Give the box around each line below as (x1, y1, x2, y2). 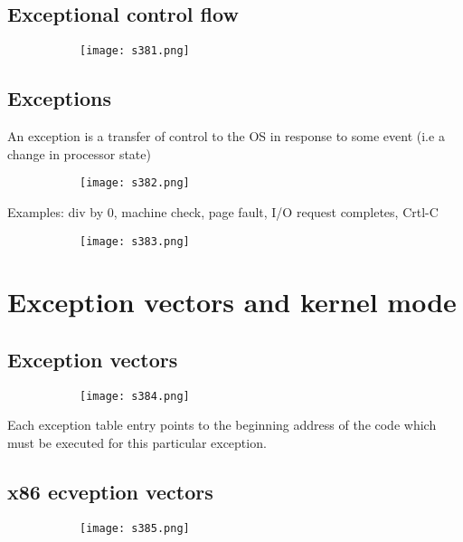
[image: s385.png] (80, 521, 190, 535)
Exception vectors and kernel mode (7, 283, 457, 320)
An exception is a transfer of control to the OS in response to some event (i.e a (7, 127, 445, 146)
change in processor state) (7, 144, 151, 163)
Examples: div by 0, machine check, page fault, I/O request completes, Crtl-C (7, 202, 439, 221)
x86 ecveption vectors (7, 477, 213, 505)
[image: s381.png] (80, 44, 190, 58)
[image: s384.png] (80, 389, 190, 403)
